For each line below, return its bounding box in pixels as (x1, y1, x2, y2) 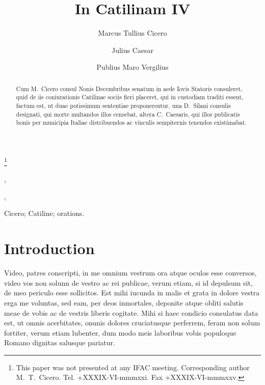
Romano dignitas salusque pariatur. (4, 337, 115, 348)
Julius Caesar (111, 44, 154, 55)
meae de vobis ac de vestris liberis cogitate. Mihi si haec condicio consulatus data (4, 307, 258, 318)
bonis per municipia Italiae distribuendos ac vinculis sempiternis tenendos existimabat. (16, 118, 247, 127)
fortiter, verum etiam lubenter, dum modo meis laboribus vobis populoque (4, 327, 236, 338)
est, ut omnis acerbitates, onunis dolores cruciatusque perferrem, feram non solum (4, 317, 260, 328)
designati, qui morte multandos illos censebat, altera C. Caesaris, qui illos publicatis (16, 109, 240, 118)
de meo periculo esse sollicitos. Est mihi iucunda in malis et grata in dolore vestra (4, 287, 260, 298)
